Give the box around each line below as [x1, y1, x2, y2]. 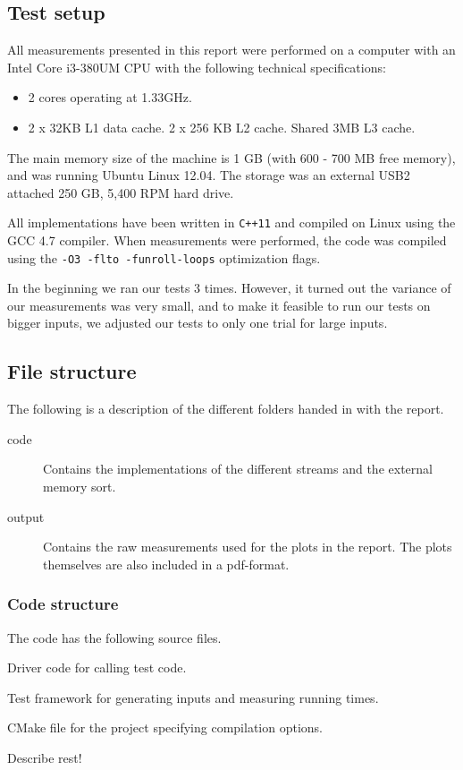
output [7, 507, 45, 526]
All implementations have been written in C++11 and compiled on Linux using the [7, 213, 456, 232]
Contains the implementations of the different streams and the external [43, 459, 433, 478]
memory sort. [43, 477, 116, 496]
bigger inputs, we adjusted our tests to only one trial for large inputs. [7, 313, 388, 332]
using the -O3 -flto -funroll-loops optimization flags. [7, 248, 321, 267]
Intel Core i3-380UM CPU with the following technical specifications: [7, 57, 386, 76]
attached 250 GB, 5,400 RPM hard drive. [7, 183, 234, 201]
